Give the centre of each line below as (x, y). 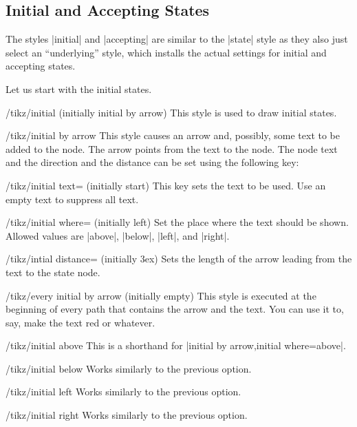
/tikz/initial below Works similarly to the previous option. (129, 368)
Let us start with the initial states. (79, 88)
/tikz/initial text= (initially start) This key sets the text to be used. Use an (166, 185)
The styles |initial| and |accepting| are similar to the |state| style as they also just (177, 39)
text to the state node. (53, 272)
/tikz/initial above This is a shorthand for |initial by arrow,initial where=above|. (176, 345)
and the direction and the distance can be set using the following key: (152, 162)
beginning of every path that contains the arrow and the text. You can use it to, (175, 309)
